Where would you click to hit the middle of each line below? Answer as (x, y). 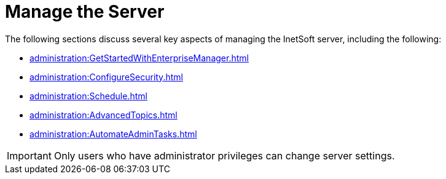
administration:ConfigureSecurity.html (106, 77)
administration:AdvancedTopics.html (104, 115)
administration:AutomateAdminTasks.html (113, 134)
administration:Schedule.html (88, 96)
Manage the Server (85, 12)
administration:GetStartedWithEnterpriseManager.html (139, 58)
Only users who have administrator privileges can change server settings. (224, 155)
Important (29, 155)
